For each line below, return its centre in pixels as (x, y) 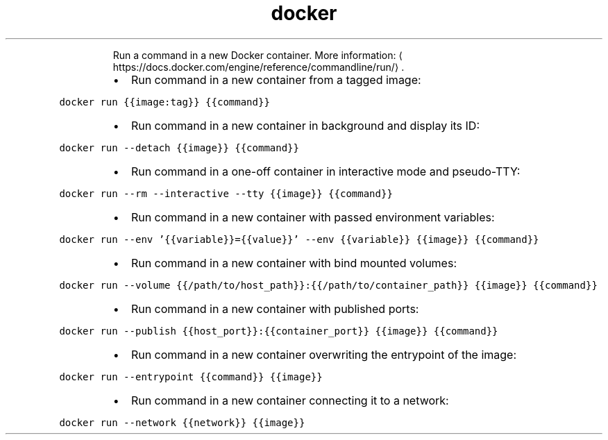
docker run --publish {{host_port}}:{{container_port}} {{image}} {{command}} (279, 331)
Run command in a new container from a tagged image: (276, 79)
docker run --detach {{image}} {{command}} (179, 147)
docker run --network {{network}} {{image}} (182, 422)
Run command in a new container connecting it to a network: (290, 400)
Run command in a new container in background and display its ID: (305, 125)
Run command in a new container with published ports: (275, 308)
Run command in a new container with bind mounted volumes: (294, 263)
